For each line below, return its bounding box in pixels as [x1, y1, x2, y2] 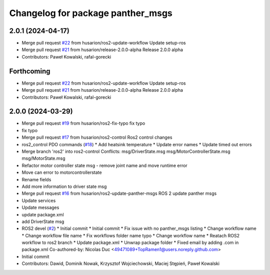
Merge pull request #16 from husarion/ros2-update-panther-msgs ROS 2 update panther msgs [21, 190, 217, 196]
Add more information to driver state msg [21, 183, 107, 189]
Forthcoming [9, 67, 50, 75]
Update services [21, 197, 56, 203]
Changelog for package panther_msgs [9, 8, 172, 19]
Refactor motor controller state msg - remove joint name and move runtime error [21, 162, 187, 168]
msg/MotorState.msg [21, 155, 65, 161]
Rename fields [21, 176, 51, 182]
